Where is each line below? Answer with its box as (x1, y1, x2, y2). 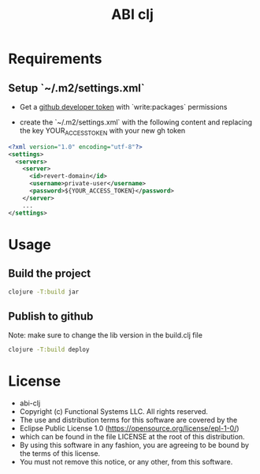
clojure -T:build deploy (8, 345, 90, 354)
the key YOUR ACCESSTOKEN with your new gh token (19, 126, 186, 137)
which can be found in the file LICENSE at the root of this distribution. (19, 432, 246, 442)
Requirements (8, 50, 102, 68)
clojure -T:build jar (8, 288, 80, 296)
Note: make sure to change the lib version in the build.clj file (8, 330, 203, 340)
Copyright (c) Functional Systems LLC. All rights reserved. (19, 407, 209, 416)
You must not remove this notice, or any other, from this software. (19, 457, 233, 467)
